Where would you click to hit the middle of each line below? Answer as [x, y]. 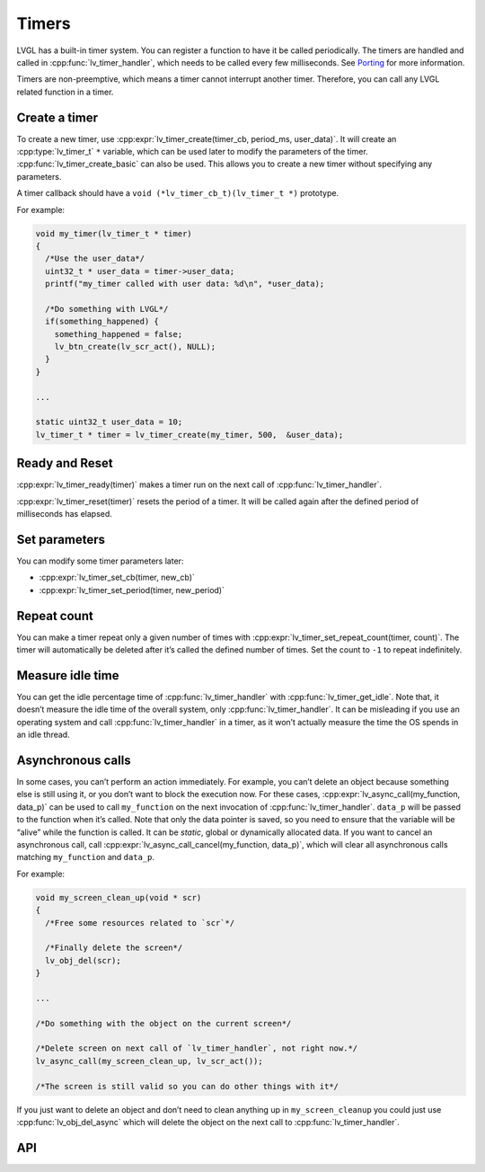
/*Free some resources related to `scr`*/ [140, 923]
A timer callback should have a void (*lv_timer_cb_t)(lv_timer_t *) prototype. [178, 193]
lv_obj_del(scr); [83, 960]
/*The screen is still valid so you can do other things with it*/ [187, 1086]
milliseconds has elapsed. [64, 514]
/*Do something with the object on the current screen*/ [163, 1023]
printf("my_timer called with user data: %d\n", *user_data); [185, 284]
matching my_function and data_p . [85, 857]
